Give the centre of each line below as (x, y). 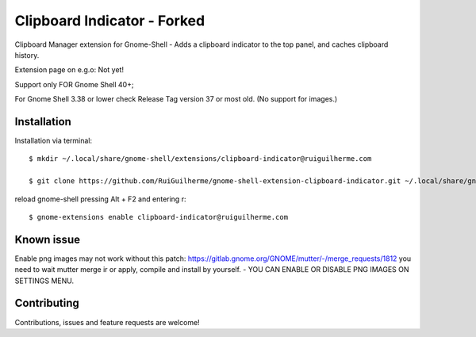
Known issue (48, 239)
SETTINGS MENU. (44, 281)
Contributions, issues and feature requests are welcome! (107, 322)
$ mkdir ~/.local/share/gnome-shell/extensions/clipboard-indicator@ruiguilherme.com (200, 159)
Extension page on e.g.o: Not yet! (69, 70)
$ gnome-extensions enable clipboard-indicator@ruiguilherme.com (159, 217)
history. (27, 55)
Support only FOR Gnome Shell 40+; (74, 84)
